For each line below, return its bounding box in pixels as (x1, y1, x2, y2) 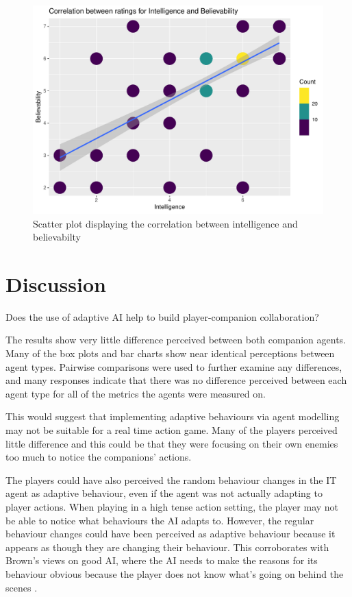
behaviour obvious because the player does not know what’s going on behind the (5, 566, 344, 581)
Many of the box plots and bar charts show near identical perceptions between (5, 346, 335, 361)
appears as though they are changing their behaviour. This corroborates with (5, 539, 329, 554)
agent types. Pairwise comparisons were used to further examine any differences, (5, 359, 342, 374)
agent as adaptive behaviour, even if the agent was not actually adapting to (5, 486, 323, 500)
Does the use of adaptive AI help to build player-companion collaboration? (5, 309, 319, 324)
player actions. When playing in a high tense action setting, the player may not (5, 499, 339, 513)
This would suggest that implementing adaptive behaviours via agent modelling (5, 409, 340, 424)
